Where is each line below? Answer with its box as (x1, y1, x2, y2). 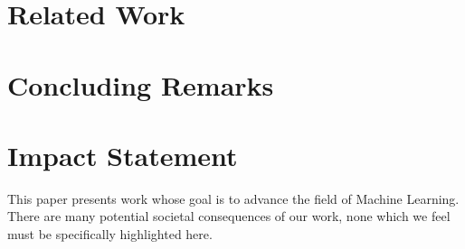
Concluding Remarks (7, 66, 274, 103)
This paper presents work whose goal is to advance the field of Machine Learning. (7, 189, 460, 207)
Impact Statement (7, 136, 238, 173)
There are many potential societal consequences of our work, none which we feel (7, 207, 451, 226)
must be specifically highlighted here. (7, 225, 213, 244)
